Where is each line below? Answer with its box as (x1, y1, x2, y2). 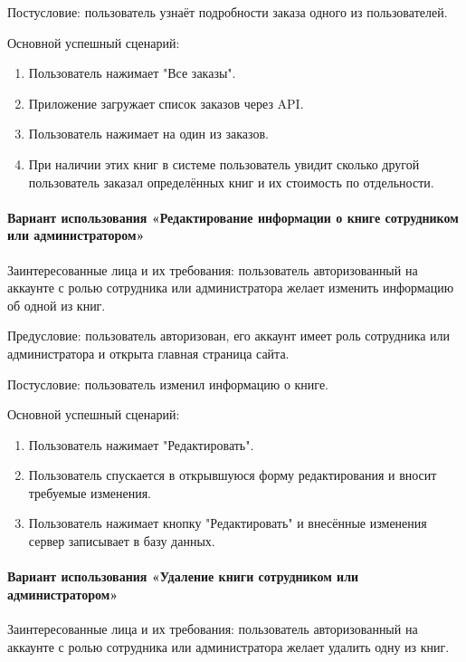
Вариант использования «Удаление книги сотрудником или (7, 567, 359, 586)
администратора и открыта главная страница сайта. (7, 343, 290, 362)
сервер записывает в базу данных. (28, 532, 215, 551)
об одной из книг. (7, 295, 106, 314)
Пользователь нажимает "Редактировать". (28, 435, 254, 454)
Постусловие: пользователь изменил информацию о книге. (7, 374, 329, 393)
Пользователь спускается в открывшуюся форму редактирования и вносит (28, 465, 437, 485)
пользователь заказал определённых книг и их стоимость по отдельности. (28, 172, 434, 191)
